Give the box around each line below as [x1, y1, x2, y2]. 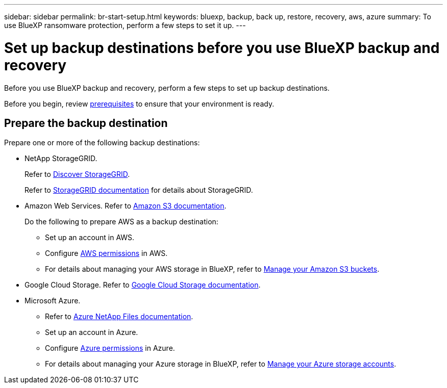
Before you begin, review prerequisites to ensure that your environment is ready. [4, 99, 275, 108]
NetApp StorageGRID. [24, 154, 97, 163]
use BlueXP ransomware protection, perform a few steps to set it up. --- [4, 21, 246, 30]
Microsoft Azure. [24, 296, 81, 305]
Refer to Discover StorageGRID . [24, 170, 130, 179]
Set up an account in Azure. [45, 328, 138, 337]
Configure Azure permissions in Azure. [45, 344, 175, 353]
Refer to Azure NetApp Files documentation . [45, 312, 193, 321]
